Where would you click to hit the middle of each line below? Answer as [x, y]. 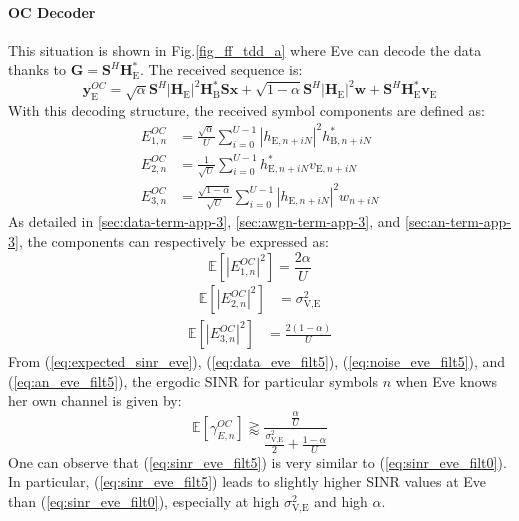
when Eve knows [446, 380]
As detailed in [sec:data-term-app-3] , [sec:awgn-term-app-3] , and [204, 221]
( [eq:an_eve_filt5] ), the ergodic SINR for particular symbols [193, 380]
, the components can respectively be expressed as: [173, 241]
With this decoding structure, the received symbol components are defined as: [246, 109]
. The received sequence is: [221, 69]
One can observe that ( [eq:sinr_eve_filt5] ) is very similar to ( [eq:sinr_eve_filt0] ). [257, 461]
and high [341, 501]
